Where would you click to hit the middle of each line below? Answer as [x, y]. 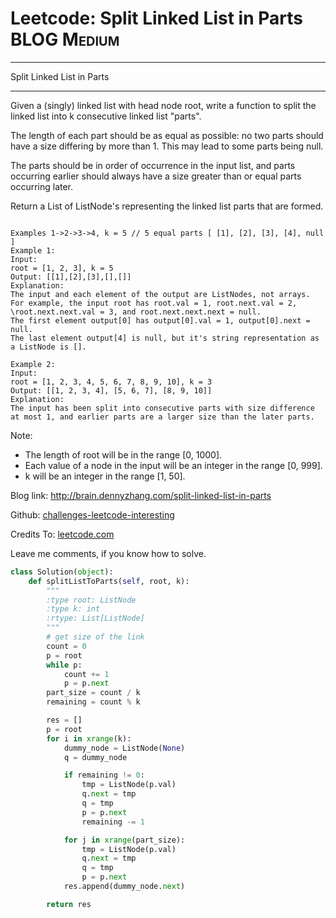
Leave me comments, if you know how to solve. [108, 553]
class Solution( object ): [62, 572]
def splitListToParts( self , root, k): [109, 581]
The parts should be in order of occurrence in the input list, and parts [153, 165]
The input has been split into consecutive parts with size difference [162, 408]
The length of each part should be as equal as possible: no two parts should [167, 135]
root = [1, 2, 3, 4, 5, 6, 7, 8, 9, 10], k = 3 [111, 382]
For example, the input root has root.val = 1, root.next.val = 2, [154, 303]
